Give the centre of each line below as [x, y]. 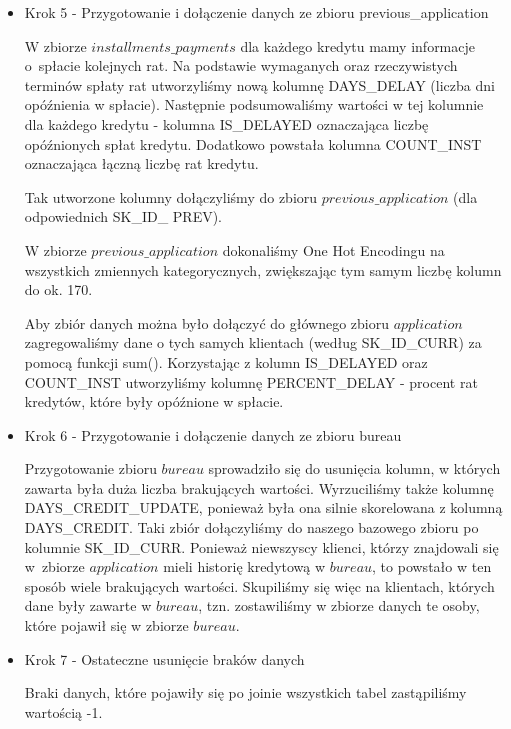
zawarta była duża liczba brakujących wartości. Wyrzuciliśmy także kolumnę [259, 487]
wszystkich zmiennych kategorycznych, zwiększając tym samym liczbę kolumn [263, 269]
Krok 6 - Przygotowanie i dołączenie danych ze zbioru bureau [213, 434]
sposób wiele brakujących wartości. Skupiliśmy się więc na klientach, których [259, 585]
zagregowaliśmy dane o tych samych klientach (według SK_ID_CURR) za [253, 342]
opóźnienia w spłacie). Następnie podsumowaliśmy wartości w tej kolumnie [254, 104]
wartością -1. [63, 711]
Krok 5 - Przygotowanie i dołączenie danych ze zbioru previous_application [256, 12]
